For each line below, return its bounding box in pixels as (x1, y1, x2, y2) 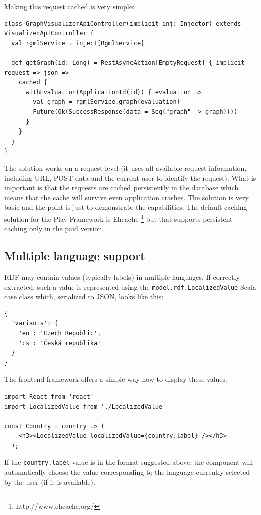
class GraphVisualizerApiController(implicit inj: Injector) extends (4, 20, 241, 27)
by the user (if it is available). (4, 476, 95, 487)
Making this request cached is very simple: (4, 1, 135, 11)
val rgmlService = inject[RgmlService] (11, 39, 145, 47)
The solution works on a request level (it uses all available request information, (4, 162, 247, 173)
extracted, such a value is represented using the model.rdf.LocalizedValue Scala (4, 281, 256, 292)
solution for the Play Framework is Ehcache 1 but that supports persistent (4, 212, 233, 224)
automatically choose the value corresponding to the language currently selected (4, 467, 250, 477)
